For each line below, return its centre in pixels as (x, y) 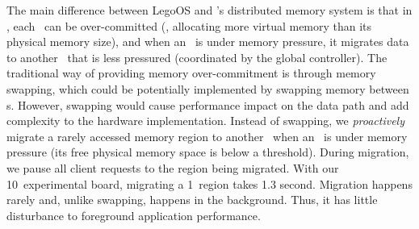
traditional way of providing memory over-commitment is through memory (191, 73)
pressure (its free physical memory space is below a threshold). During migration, (208, 152)
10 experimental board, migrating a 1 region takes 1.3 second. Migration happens (209, 183)
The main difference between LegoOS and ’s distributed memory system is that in (209, 10)
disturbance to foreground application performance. (134, 215)
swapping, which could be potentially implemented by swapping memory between (208, 88)
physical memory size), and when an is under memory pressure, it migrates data (208, 42)
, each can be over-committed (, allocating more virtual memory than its (189, 25)
